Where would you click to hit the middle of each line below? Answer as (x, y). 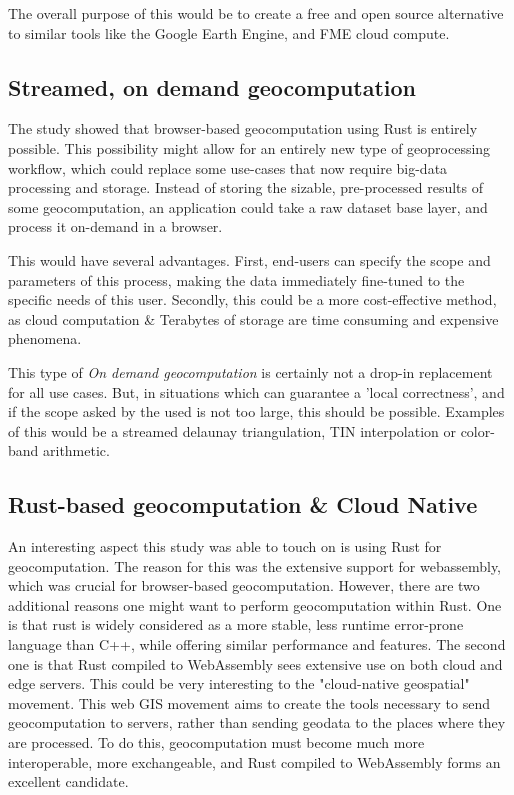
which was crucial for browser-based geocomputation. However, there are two (244, 585)
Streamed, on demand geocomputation (212, 86)
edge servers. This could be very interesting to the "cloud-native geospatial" (239, 683)
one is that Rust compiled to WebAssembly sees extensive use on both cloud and (255, 663)
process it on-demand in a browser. (115, 226)
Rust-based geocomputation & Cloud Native (243, 504)
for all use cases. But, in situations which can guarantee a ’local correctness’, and (256, 391)
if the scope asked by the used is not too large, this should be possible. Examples (256, 411)
